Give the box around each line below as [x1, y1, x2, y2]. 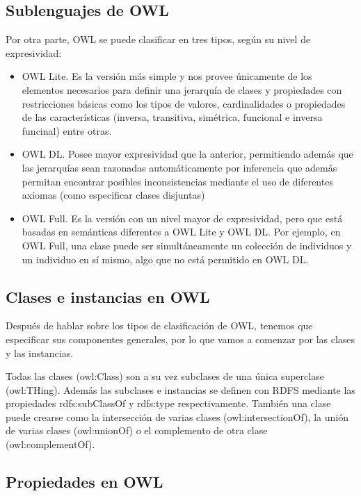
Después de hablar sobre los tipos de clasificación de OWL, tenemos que [6, 318, 313, 333]
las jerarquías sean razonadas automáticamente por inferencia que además [22, 160, 337, 174]
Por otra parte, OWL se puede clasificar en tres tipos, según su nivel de [6, 32, 311, 47]
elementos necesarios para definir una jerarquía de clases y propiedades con [22, 82, 342, 97]
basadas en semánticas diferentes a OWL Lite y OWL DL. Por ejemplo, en [22, 224, 341, 239]
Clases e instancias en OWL [6, 286, 210, 307]
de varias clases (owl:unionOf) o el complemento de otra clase [6, 423, 268, 438]
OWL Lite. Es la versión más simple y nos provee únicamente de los [22, 69, 312, 83]
